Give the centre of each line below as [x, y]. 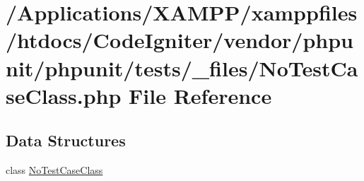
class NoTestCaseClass [54, 170]
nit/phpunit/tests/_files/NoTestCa [182, 68]
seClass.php [64, 95]
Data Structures [66, 140]
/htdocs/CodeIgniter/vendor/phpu [180, 40]
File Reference [200, 95]
